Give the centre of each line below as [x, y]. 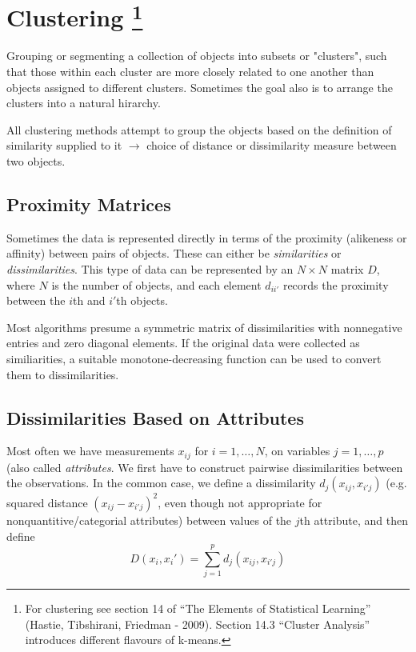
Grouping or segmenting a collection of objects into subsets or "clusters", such [197, 56]
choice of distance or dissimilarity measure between [272, 145]
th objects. [142, 300]
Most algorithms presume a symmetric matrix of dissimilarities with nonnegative [204, 327]
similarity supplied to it [64, 145]
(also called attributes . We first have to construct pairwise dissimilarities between [205, 467]
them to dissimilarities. [63, 374]
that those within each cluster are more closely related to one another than [190, 72]
